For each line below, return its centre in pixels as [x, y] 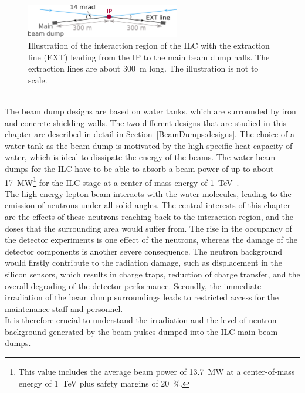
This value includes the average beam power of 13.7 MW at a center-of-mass [157, 372]
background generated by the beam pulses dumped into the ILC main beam [141, 331]
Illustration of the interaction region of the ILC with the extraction [149, 45]
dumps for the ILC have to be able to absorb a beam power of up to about [139, 168]
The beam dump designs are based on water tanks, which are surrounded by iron [150, 111]
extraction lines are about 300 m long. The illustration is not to [143, 68]
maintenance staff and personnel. [64, 308]
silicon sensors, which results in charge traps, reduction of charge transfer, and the [152, 274]
